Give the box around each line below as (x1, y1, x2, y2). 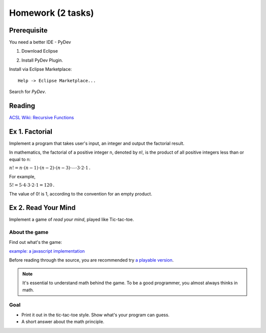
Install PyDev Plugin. (21, 57, 64, 63)
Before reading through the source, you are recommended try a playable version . (9, 257, 174, 263)
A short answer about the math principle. (21, 319, 104, 325)
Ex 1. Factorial (9, 127, 53, 135)
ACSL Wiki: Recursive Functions (9, 114, 74, 120)
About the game (9, 229, 49, 236)
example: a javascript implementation (9, 248, 85, 254)
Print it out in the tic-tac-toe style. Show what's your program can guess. (21, 312, 170, 318)
